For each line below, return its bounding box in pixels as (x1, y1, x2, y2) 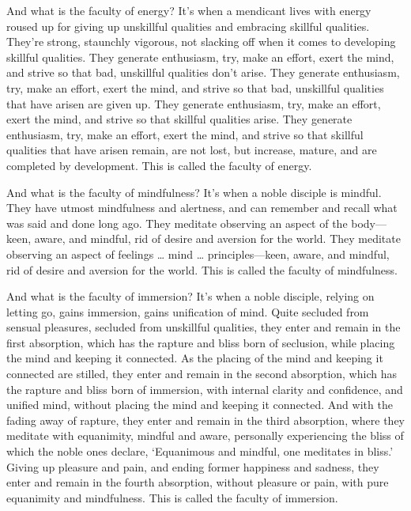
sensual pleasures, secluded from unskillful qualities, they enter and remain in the (6, 319, 401, 335)
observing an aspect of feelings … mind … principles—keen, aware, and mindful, (6, 245, 390, 262)
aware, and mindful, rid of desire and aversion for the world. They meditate (34, 230, 401, 247)
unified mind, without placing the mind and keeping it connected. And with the (6, 396, 393, 413)
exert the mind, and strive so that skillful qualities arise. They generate (6, 111, 353, 127)
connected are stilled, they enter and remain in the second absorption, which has (6, 365, 397, 382)
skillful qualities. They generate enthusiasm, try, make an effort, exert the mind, (6, 48, 394, 65)
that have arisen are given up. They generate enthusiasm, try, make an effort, (6, 95, 381, 112)
